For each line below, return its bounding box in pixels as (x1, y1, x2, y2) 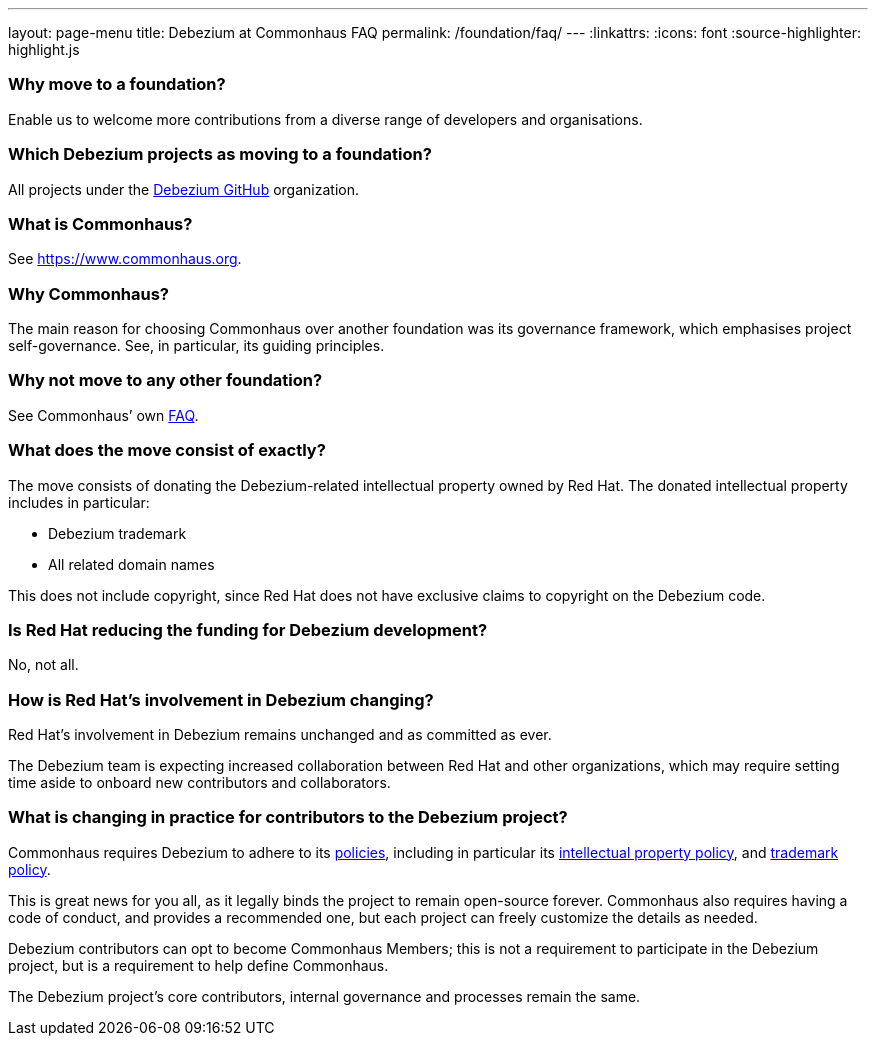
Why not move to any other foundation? (8, 370, 323, 391)
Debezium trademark (48, 524, 187, 542)
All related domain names (48, 555, 215, 573)
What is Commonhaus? (8, 213, 193, 234)
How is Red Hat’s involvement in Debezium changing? (8, 689, 434, 710)
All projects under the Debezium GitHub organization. (8, 180, 359, 198)
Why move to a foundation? (8, 74, 226, 95)
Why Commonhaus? (8, 283, 169, 304)
